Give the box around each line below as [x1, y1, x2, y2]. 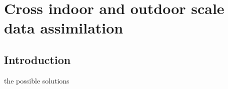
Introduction [4, 51, 71, 67]
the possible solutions [4, 75, 69, 85]
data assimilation [4, 17, 123, 38]
